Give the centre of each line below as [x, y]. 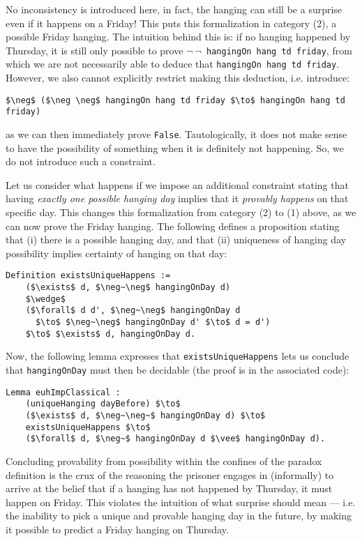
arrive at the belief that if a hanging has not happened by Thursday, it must [169, 488]
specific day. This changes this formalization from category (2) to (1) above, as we [181, 212]
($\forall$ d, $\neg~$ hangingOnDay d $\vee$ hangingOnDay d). [175, 439]
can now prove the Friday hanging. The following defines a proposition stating [173, 226]
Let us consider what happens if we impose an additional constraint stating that [177, 184]
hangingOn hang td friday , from [279, 50]
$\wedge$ [45, 299]
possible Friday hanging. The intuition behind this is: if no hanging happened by [178, 37]
